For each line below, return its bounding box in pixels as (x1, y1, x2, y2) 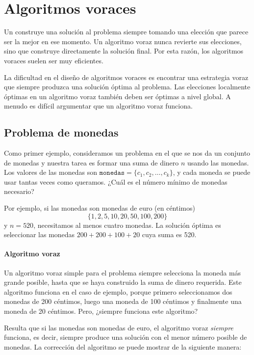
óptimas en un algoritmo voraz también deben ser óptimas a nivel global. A (4, 91, 231, 101)
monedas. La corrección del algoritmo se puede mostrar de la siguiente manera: (4, 341, 242, 352)
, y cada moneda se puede (173, 167, 251, 177)
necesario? (4, 186, 34, 196)
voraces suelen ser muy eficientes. (4, 55, 103, 65)
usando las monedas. (187, 157, 249, 167)
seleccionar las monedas (4, 229, 75, 240)
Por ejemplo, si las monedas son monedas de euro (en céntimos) (4, 203, 195, 213)
